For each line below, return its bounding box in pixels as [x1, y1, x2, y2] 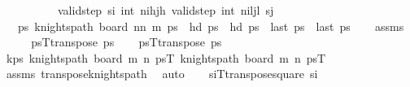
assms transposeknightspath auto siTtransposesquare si [6, 65, 318, 82]
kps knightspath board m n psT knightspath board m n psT [6, 49, 326, 66]
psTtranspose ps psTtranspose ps [31, 33, 222, 50]
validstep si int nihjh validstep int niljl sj [57, 2, 274, 18]
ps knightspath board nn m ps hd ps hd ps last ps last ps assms [17, 17, 404, 34]
